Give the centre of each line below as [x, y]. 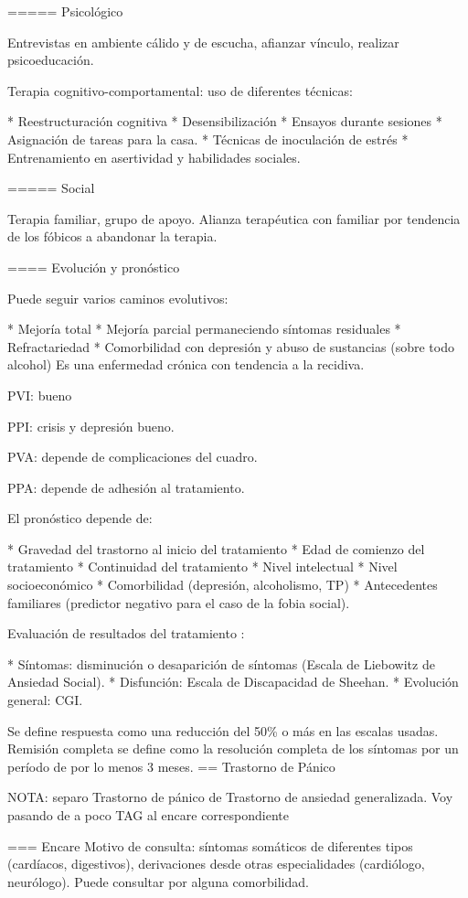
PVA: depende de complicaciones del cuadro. [133, 457]
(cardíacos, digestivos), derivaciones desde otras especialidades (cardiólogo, [216, 864]
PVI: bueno [40, 395]
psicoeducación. [51, 60]
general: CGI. [45, 700]
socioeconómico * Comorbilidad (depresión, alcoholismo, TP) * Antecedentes [223, 585]
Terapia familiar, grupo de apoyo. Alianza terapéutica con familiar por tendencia [234, 218]
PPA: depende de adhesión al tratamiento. [126, 487]
